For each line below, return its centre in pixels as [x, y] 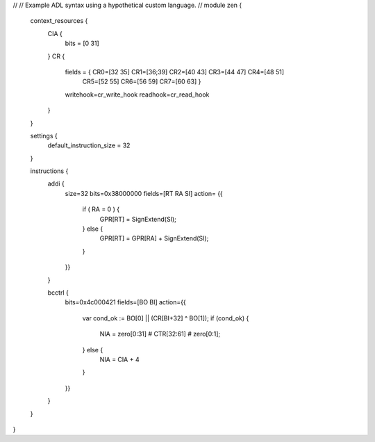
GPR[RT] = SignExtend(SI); [138, 219]
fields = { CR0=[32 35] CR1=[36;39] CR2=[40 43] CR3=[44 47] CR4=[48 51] [175, 72]
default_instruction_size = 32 [89, 145]
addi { [56, 183]
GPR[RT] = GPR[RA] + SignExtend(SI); [154, 238]
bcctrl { [58, 293]
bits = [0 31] [82, 43]
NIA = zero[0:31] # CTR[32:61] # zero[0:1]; [160, 334]
